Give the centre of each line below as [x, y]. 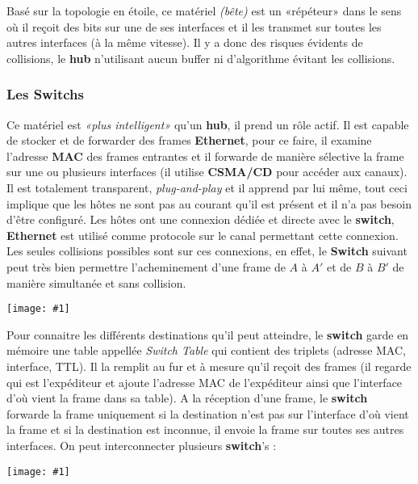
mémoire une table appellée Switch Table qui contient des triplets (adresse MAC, [206, 350]
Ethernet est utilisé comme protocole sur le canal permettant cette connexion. [203, 235]
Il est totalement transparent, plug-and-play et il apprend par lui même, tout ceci [207, 187]
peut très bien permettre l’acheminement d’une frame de [146, 266]
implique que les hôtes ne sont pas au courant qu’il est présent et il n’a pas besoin [209, 203]
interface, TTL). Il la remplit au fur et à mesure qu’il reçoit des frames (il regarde [209, 366]
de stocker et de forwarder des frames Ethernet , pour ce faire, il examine [189, 140]
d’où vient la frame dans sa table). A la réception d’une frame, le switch [187, 398]
